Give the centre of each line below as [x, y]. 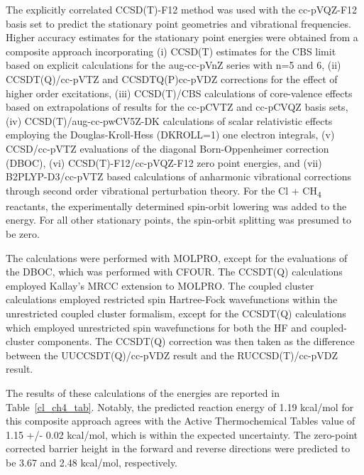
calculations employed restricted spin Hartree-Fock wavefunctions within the [172, 299]
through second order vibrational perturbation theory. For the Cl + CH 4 [164, 191]
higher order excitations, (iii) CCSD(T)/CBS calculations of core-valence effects [179, 93]
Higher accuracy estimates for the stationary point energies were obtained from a [182, 37]
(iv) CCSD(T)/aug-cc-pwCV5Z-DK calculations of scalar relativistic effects [169, 120]
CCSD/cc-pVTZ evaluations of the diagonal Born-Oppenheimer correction [167, 148]
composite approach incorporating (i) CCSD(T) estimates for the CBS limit [171, 51]
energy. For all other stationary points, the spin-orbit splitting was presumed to [179, 220]
